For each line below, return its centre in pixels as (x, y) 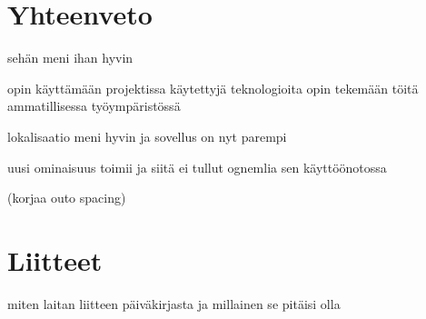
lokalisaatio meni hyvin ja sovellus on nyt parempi (147, 136)
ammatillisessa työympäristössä (94, 106)
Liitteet (55, 259)
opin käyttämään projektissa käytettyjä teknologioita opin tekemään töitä (213, 88)
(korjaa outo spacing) (67, 198)
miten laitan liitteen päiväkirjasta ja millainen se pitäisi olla (174, 303)
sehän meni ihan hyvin (70, 58)
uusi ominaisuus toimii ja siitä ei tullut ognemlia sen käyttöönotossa (197, 167)
